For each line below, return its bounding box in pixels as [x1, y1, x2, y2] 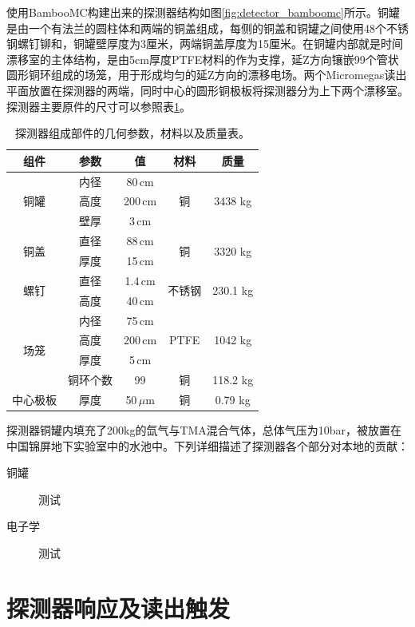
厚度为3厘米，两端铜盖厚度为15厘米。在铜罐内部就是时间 [106, 35, 403, 52]
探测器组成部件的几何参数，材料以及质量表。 [15, 125, 251, 141]
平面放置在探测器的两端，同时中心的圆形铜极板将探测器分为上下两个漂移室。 [6, 81, 409, 98]
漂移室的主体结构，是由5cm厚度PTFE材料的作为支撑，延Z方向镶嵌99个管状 [6, 50, 399, 67]
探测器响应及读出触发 [6, 591, 231, 624]
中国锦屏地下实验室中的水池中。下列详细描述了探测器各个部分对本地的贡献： [6, 437, 409, 454]
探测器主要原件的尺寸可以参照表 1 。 [6, 97, 191, 114]
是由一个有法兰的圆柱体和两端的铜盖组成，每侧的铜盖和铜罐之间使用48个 [6, 19, 386, 36]
